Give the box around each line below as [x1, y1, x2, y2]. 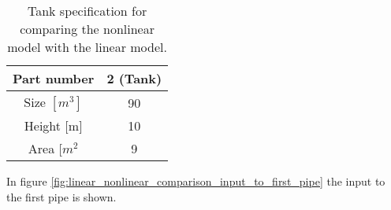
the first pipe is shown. [6, 188, 117, 204]
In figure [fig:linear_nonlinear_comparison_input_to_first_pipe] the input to [6, 173, 385, 189]
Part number [13, 69, 95, 87]
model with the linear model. [7, 38, 167, 56]
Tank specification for [27, 2, 147, 20]
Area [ [28, 139, 62, 157]
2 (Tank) [106, 69, 162, 87]
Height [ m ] [24, 116, 83, 134]
